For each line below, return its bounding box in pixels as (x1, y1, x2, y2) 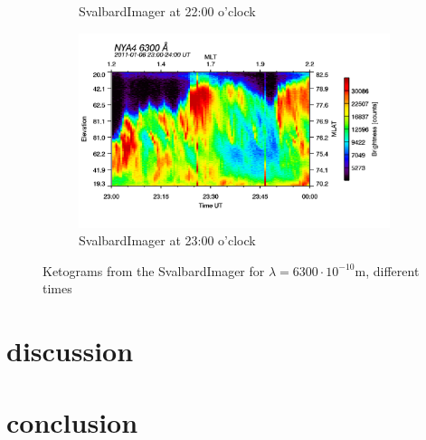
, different (365, 261, 420, 280)
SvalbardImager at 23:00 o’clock (79, 231, 256, 250)
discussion (6, 332, 134, 369)
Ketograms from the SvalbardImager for (43, 261, 265, 280)
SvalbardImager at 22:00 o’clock (79, 2, 256, 20)
